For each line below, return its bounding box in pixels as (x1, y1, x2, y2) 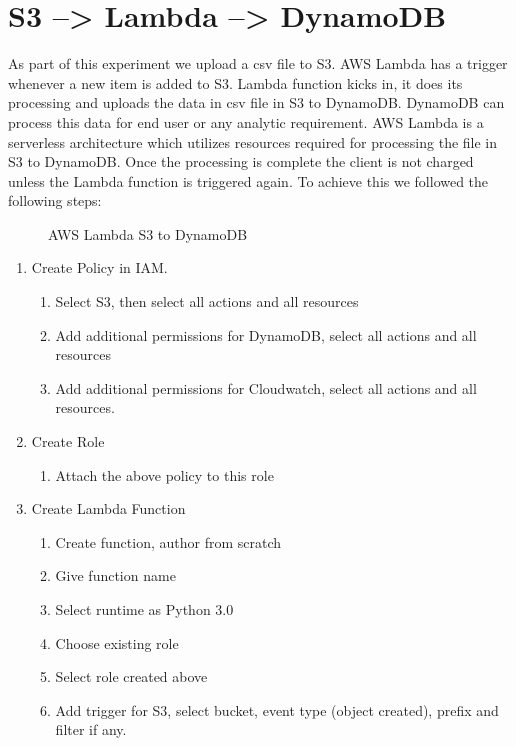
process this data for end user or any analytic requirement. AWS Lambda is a (8, 111, 484, 132)
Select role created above (55, 666, 208, 687)
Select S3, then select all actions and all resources (55, 291, 359, 312)
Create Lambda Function (31, 498, 186, 519)
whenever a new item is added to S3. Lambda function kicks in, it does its (8, 72, 463, 93)
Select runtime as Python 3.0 (55, 599, 234, 619)
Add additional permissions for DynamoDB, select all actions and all (55, 324, 477, 345)
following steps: (8, 190, 102, 211)
